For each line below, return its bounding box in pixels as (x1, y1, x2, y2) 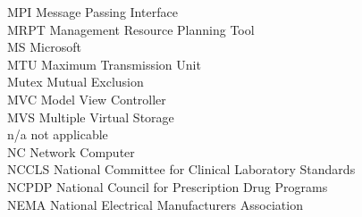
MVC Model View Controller (7, 89, 166, 108)
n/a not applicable (7, 125, 108, 144)
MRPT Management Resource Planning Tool (7, 20, 255, 38)
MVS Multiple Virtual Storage (7, 107, 174, 126)
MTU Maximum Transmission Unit (7, 54, 201, 73)
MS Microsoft (7, 38, 81, 56)
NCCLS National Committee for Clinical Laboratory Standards (7, 160, 356, 179)
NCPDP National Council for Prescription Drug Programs (7, 177, 328, 196)
